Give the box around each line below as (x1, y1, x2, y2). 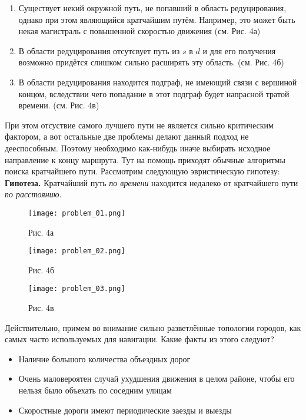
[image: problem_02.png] (28, 247, 125, 256)
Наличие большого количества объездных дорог (18, 352, 191, 365)
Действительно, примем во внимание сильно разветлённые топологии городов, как (5, 321, 301, 333)
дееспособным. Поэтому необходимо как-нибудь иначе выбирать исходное (5, 141, 271, 154)
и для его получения (202, 44, 276, 57)
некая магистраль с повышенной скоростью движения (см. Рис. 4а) (18, 25, 261, 37)
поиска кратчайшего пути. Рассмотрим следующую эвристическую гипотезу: (5, 165, 280, 177)
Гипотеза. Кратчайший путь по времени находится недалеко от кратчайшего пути (5, 176, 298, 188)
